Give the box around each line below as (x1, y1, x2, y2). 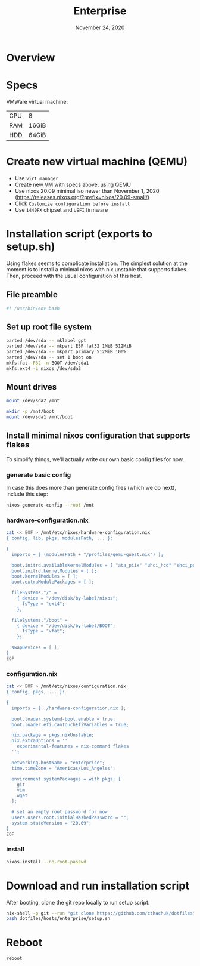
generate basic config (6, 470, 71, 479)
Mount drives (6, 382, 57, 392)
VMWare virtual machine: (6, 98, 68, 105)
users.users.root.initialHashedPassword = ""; (11, 814, 129, 820)
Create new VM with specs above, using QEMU (14, 181, 131, 188)
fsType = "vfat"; (21, 628, 65, 634)
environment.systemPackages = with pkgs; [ (11, 776, 121, 782)
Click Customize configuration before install (14, 200, 130, 207)
